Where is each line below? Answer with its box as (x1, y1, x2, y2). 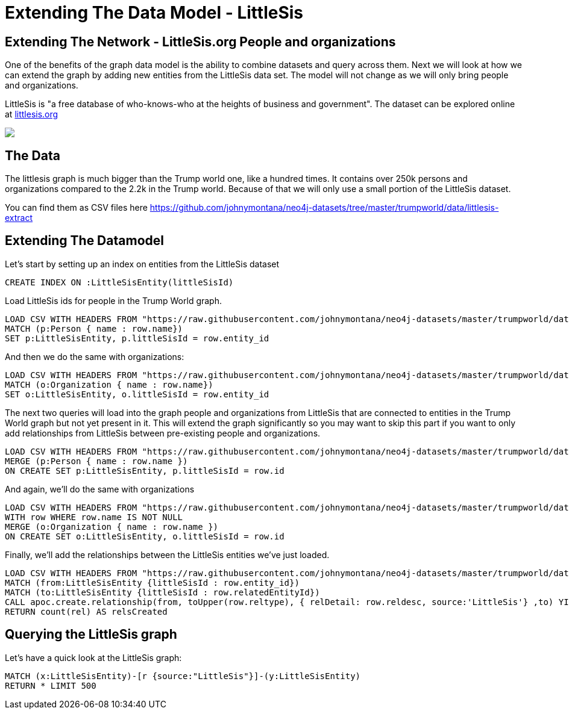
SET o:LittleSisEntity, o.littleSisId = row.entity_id (5, 389, 269, 399)
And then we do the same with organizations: (5, 351, 184, 362)
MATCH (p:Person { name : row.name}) (5, 323, 183, 334)
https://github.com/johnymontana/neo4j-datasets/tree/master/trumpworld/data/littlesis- (149, 202, 499, 213)
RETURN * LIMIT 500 (5, 680, 96, 691)
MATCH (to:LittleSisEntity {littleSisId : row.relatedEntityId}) (5, 587, 320, 597)
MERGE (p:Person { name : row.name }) (5, 456, 188, 466)
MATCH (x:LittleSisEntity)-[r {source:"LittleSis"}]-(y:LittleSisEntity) (5, 671, 361, 681)
